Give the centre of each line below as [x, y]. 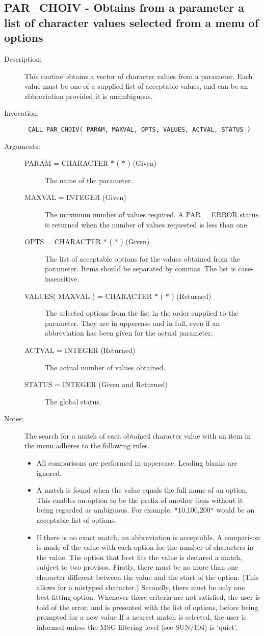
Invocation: [22, 113]
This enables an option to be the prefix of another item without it [140, 500]
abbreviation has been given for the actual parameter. [129, 333]
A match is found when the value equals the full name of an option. [142, 490]
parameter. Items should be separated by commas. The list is [140, 269]
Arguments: [22, 146]
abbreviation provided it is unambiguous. [89, 96]
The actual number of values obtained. [105, 367]
